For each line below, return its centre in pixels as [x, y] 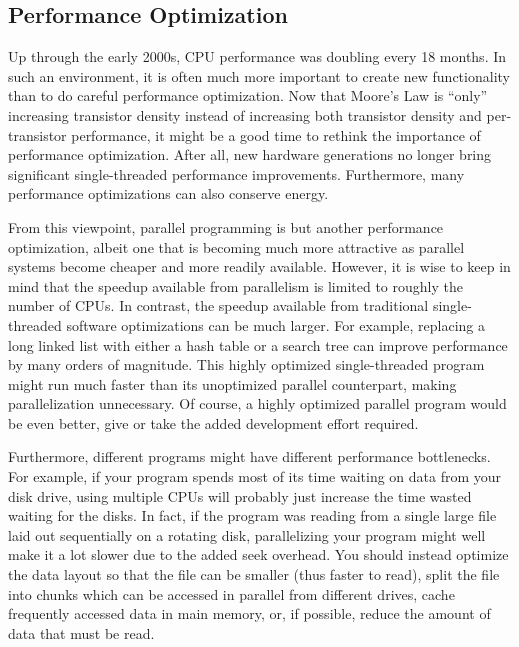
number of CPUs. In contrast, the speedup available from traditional [218, 305]
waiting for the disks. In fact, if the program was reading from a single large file [252, 515]
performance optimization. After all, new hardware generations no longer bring [250, 154]
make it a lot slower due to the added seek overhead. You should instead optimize [258, 554]
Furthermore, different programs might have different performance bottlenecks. [249, 456]
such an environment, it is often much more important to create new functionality [259, 75]
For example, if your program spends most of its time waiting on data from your [255, 476]
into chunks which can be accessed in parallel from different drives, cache [231, 593]
